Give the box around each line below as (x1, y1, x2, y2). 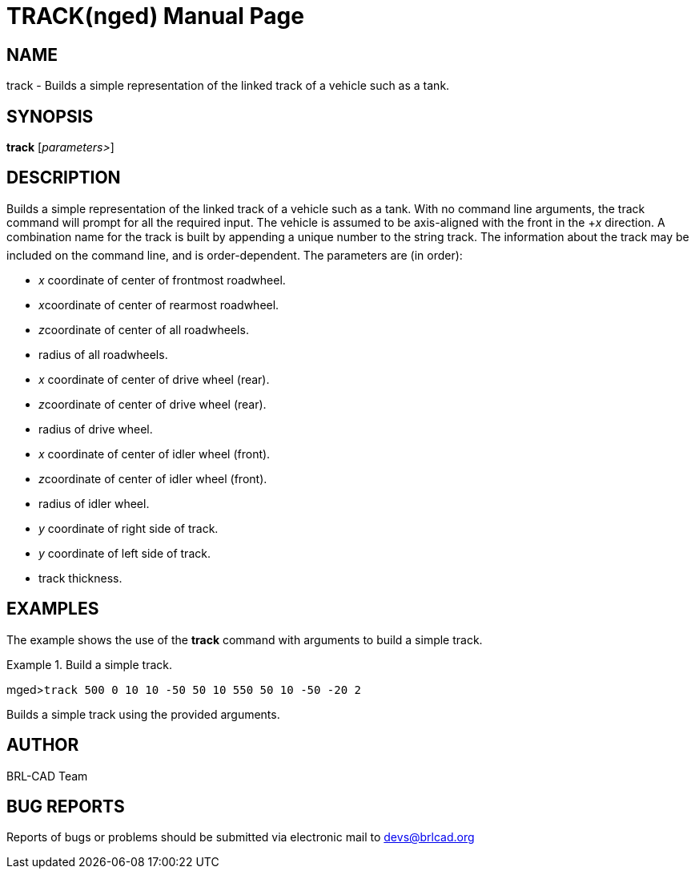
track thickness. (38, 571, 123, 585)
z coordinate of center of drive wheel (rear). (38, 397, 267, 411)
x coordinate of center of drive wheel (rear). (38, 372, 270, 386)
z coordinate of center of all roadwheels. (38, 322, 249, 337)
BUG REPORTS (6, 796, 125, 817)
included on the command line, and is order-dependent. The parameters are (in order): (6, 248, 463, 262)
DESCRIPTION (6, 167, 121, 188)
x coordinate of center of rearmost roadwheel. (38, 297, 279, 312)
